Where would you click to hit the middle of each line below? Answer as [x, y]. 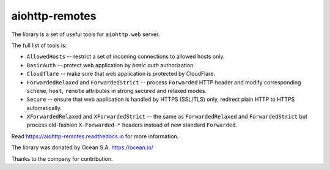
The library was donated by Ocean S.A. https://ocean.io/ [82, 147]
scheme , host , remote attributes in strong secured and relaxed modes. [117, 91]
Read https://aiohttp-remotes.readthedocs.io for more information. [95, 136]
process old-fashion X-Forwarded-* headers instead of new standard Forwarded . [132, 125]
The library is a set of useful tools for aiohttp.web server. [86, 34]
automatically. [44, 108]
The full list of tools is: [39, 45]
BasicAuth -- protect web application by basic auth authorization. [111, 65]
